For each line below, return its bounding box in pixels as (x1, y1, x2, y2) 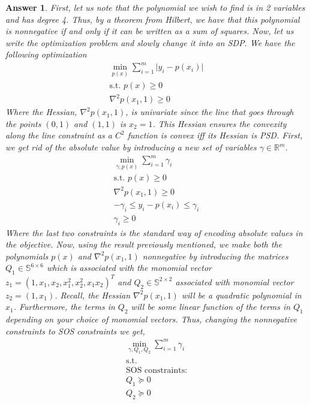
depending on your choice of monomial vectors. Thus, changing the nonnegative (5, 313, 297, 325)
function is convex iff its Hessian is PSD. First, (127, 129, 303, 141)
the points (5, 117, 41, 129)
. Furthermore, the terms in (13, 300, 115, 313)
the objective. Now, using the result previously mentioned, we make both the (5, 238, 282, 251)
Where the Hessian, (5, 105, 77, 118)
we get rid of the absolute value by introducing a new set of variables (5, 141, 257, 153)
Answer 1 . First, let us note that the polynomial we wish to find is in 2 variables (5, 1, 305, 13)
